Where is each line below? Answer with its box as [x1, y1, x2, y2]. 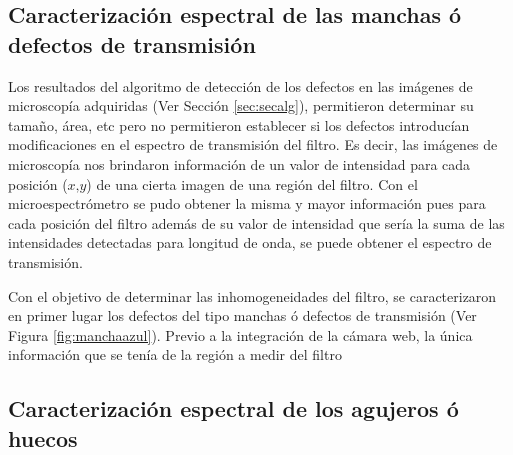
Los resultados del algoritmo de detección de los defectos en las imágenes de [8, 75, 473, 96]
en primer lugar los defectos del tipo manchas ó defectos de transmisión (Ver [8, 305, 477, 326]
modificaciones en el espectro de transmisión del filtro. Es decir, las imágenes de [8, 134, 498, 155]
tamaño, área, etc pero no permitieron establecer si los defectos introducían [8, 114, 470, 135]
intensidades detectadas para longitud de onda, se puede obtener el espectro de [8, 232, 492, 253]
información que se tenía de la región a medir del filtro [8, 344, 342, 365]
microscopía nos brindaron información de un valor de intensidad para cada [8, 153, 471, 174]
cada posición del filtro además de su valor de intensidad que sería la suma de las [8, 212, 505, 233]
